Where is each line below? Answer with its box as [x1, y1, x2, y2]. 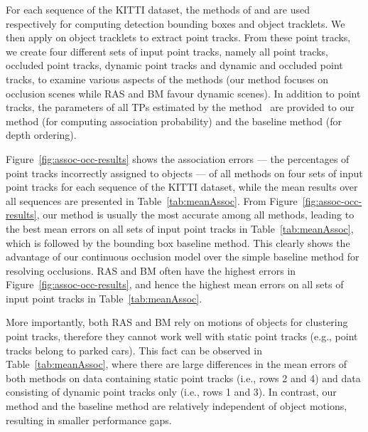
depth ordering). [6, 127, 77, 142]
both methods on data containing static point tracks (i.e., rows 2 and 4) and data [6, 370, 361, 385]
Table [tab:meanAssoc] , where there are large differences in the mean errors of [6, 357, 347, 372]
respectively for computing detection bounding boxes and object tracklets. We [6, 16, 345, 31]
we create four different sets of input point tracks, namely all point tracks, [6, 43, 328, 58]
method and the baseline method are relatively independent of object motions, [6, 399, 347, 413]
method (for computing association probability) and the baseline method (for [6, 113, 342, 128]
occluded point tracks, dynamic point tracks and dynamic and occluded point [6, 58, 343, 73]
